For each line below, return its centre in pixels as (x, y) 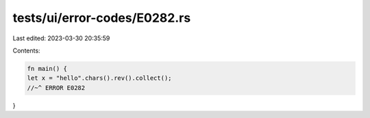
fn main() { (47, 69)
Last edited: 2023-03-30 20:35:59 (61, 38)
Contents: (26, 50)
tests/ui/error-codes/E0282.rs (102, 18)
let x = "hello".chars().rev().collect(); (99, 78)
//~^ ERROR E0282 (56, 88)
